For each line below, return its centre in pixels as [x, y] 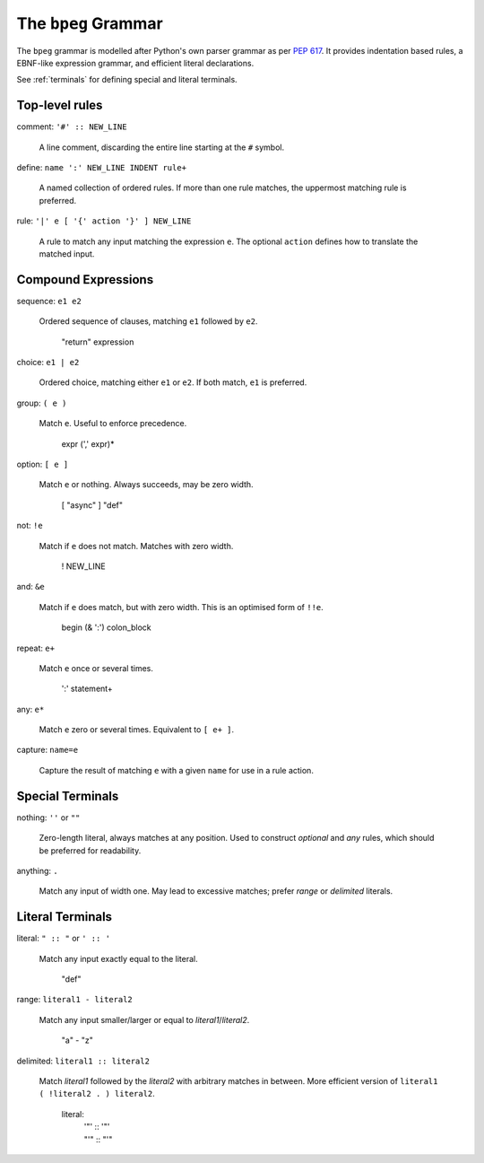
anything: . [37, 870]
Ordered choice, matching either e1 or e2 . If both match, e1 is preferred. [173, 382]
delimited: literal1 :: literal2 [83, 1061]
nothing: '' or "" [48, 818]
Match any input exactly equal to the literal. [119, 958]
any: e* [30, 709]
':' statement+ [87, 689]
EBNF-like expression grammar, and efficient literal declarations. [135, 63]
